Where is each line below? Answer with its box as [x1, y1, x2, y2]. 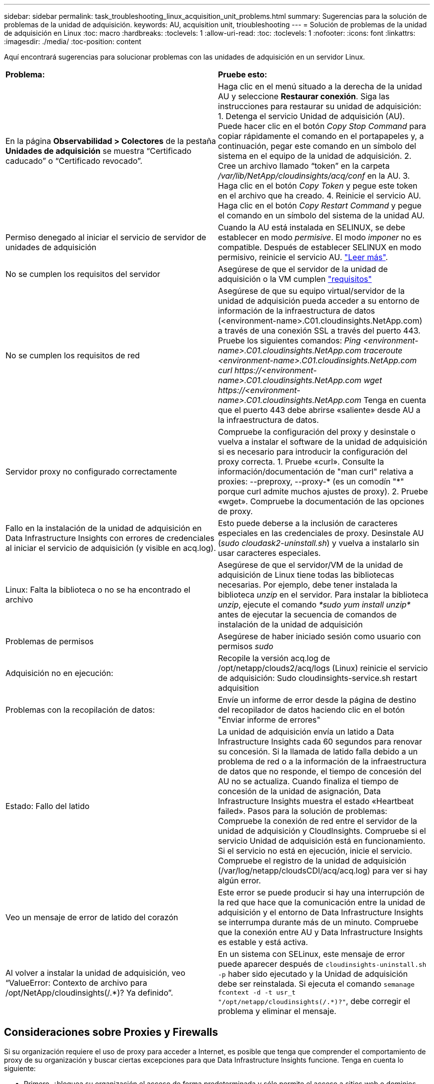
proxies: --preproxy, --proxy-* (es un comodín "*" [218, 476, 404, 486]
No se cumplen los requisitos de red [5, 350, 140, 360]
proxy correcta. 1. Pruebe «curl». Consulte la [218, 457, 384, 467]
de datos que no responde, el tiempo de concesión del [218, 766, 422, 776]
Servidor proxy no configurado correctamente [5, 467, 177, 476]
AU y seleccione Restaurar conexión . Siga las [218, 91, 390, 101]
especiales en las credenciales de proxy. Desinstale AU [218, 528, 424, 538]
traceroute [363, 345, 403, 355]
